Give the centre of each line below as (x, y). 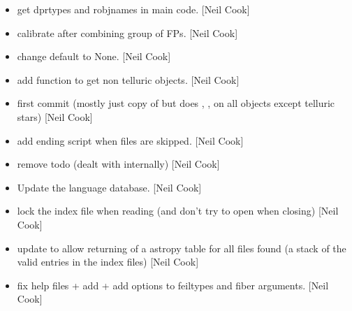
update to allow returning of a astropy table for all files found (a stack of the (182, 248)
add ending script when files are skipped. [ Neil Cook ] (130, 140)
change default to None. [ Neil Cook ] (94, 56)
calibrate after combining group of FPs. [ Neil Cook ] (127, 32)
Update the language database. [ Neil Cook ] (109, 187)
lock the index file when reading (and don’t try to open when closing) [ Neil (178, 211)
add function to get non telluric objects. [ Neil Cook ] (128, 79)
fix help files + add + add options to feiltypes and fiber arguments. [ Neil (173, 285)
